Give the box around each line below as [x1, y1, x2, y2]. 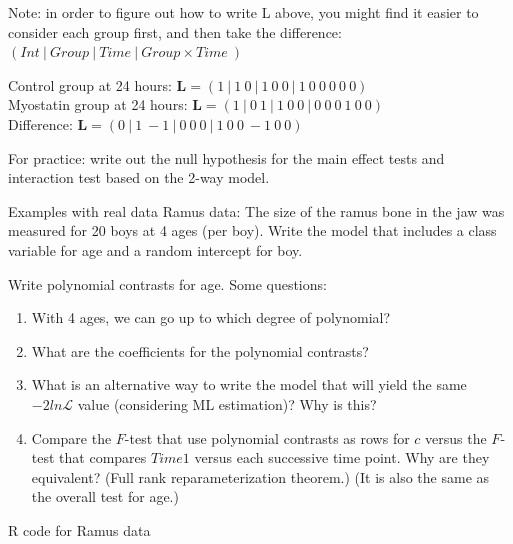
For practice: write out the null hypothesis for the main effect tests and [8, 147, 445, 168]
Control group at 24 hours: [8, 74, 172, 95]
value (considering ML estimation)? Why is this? [77, 393, 377, 414]
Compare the [31, 427, 112, 448]
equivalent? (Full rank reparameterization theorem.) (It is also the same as [31, 466, 490, 487]
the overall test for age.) [31, 486, 179, 507]
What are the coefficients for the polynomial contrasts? [31, 340, 369, 361]
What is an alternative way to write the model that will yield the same [31, 374, 467, 395]
